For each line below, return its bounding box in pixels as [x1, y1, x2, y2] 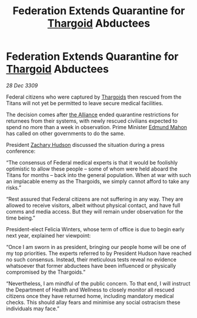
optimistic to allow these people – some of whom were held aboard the [6, 165, 178, 172]
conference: [6, 147, 36, 155]
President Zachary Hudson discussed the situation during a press [6, 141, 165, 148]
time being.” [6, 214, 35, 221]
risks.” [6, 184, 22, 191]
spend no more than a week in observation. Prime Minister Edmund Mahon [6, 123, 187, 130]
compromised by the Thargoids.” [6, 268, 86, 276]
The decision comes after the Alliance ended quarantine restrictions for [6, 111, 179, 118]
